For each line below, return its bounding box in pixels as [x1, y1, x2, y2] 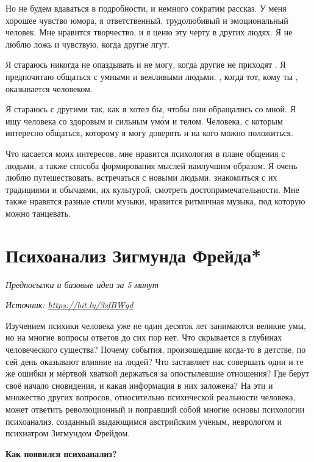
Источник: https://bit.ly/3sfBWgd [5, 298, 134, 311]
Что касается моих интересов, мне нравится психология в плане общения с [5, 146, 285, 159]
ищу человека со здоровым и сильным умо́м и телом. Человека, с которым [5, 114, 283, 127]
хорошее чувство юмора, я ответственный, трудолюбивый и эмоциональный [5, 13, 288, 26]
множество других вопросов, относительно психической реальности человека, [5, 391, 296, 403]
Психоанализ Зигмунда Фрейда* [5, 242, 262, 267]
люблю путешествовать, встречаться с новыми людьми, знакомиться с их [5, 171, 277, 184]
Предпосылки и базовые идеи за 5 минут [5, 278, 159, 291]
